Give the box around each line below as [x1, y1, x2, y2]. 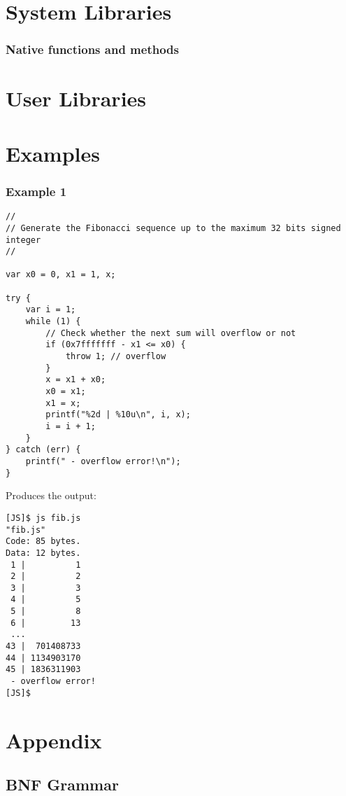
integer [6, 235, 41, 245]
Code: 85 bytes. [6, 536, 81, 547]
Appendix [6, 725, 102, 754]
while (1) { [25, 316, 81, 327]
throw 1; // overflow [65, 351, 166, 362]
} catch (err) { [6, 445, 81, 455]
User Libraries [6, 84, 147, 113]
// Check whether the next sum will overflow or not [45, 328, 296, 338]
